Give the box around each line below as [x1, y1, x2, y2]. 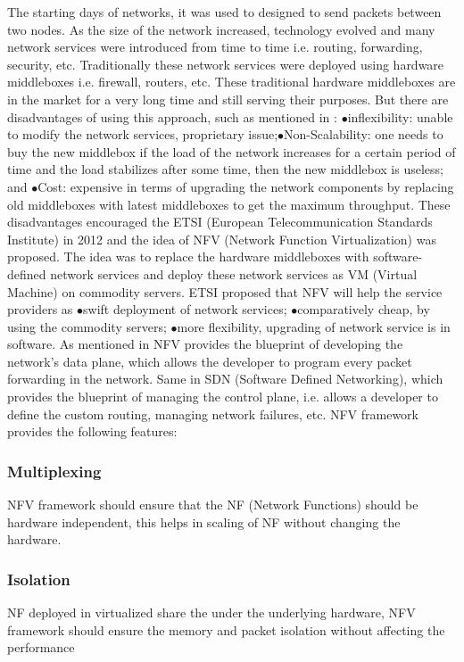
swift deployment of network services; [83, 300, 287, 319]
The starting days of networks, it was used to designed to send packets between [7, 3, 442, 21]
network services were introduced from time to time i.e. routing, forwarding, [7, 37, 423, 56]
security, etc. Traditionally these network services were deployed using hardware [7, 54, 444, 73]
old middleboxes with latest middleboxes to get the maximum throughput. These [7, 194, 451, 213]
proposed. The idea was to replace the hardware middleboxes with [7, 247, 369, 266]
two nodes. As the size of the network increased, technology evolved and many [7, 20, 435, 38]
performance [7, 638, 75, 657]
